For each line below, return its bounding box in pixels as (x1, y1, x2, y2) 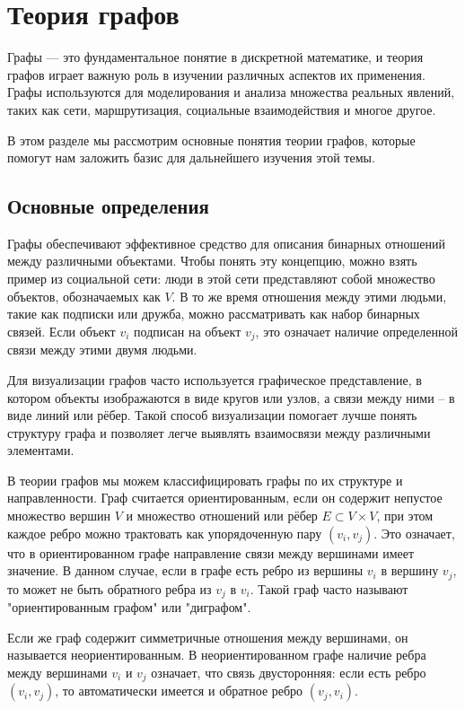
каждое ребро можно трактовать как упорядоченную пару (7, 523, 322, 542)
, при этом (376, 506, 434, 525)
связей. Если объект (7, 321, 116, 340)
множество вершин (7, 506, 111, 525)
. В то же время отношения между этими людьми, (171, 286, 447, 305)
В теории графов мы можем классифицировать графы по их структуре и (7, 470, 403, 489)
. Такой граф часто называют (250, 579, 408, 598)
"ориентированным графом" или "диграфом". (7, 598, 251, 617)
